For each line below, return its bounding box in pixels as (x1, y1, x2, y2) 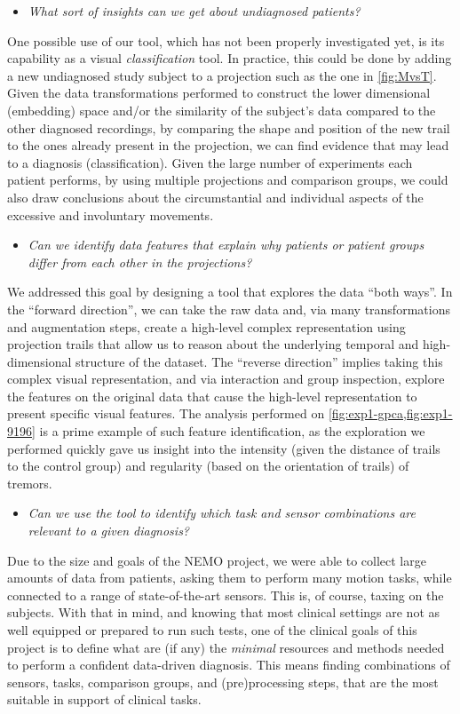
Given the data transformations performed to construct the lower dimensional (7, 83, 431, 102)
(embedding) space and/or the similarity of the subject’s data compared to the (7, 100, 436, 119)
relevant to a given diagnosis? (28, 521, 190, 540)
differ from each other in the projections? (28, 252, 252, 271)
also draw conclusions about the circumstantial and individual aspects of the (7, 187, 424, 206)
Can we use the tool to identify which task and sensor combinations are (28, 504, 416, 522)
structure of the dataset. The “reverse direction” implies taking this (75, 352, 443, 370)
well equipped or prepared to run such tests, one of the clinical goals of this (7, 621, 417, 639)
